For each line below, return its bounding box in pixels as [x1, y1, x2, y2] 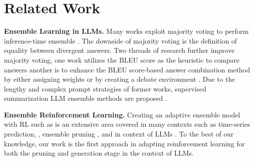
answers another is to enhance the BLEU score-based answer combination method [4, 64, 251, 74]
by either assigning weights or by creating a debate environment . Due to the [4, 74, 235, 84]
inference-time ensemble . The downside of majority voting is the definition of [4, 35, 237, 46]
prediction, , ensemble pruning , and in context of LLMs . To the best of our [4, 129, 234, 139]
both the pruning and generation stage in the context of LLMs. [4, 148, 194, 158]
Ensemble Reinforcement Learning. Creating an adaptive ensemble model [4, 109, 240, 119]
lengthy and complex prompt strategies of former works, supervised [4, 83, 206, 93]
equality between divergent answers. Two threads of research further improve [4, 45, 235, 55]
